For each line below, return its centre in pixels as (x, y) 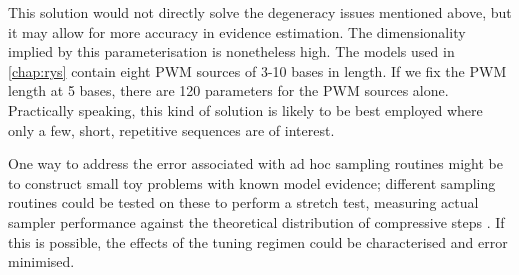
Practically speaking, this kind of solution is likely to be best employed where (245, 109)
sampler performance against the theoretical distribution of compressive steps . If (256, 221)
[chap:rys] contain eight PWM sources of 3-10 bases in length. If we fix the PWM (257, 70)
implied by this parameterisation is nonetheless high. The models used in (231, 51)
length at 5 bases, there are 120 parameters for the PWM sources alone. (228, 90)
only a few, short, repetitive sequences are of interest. (171, 129)
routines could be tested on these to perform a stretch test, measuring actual (243, 202)
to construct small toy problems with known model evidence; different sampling (252, 182)
